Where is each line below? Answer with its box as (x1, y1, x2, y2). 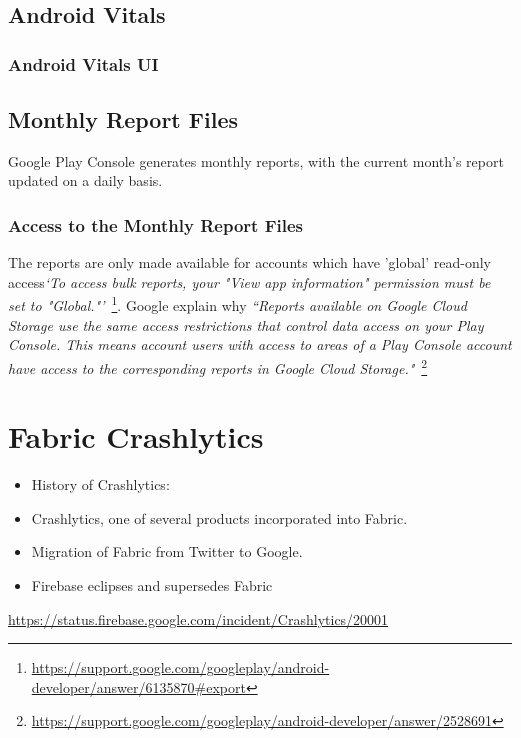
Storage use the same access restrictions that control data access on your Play (8, 314, 484, 335)
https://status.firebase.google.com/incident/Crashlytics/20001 (8, 608, 389, 629)
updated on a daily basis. (8, 170, 163, 191)
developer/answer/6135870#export (31, 676, 246, 697)
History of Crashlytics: (31, 474, 170, 495)
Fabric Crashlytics (8, 416, 264, 457)
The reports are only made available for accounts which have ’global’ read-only (8, 252, 491, 273)
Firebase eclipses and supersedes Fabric (31, 575, 273, 596)
